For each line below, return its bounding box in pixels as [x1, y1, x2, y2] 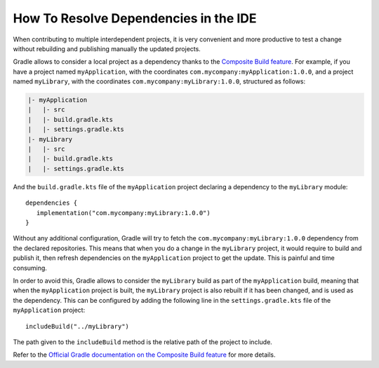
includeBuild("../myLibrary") [25, 322, 130, 330]
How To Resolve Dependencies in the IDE [13, 11, 257, 26]
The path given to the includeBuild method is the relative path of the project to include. [13, 337, 273, 346]
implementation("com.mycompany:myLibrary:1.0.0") [36, 209, 211, 217]
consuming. [13, 264, 47, 272]
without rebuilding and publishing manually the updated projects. [13, 44, 201, 53]
